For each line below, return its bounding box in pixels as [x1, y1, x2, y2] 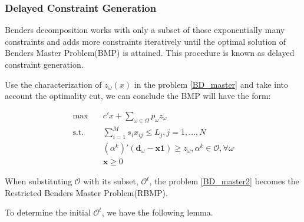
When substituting [5, 175, 72, 187]
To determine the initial [5, 206, 91, 218]
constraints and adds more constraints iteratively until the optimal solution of [5, 35, 286, 47]
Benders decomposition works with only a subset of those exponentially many [5, 24, 285, 36]
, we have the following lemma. [101, 206, 213, 218]
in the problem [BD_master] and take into [134, 78, 288, 90]
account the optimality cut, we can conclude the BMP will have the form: [5, 90, 271, 102]
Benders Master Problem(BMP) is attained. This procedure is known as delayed [5, 47, 295, 59]
